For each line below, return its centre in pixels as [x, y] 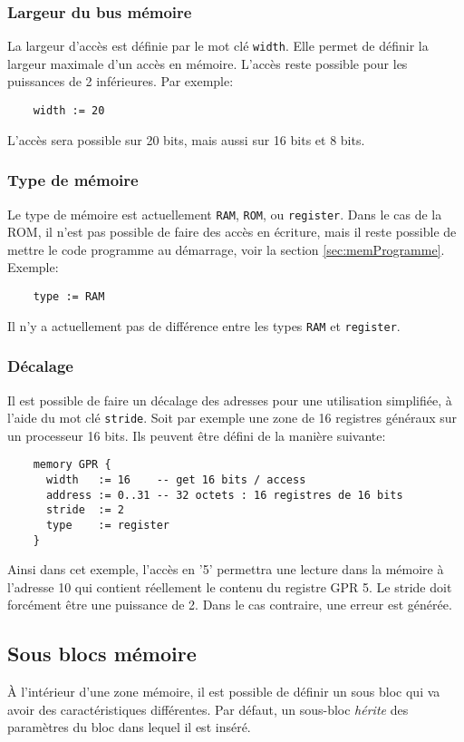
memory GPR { [72, 465]
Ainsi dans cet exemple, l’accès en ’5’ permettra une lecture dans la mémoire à [226, 569]
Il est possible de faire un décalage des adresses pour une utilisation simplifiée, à [230, 400]
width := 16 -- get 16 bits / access [176, 480]
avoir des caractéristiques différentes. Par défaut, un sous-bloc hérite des [208, 709]
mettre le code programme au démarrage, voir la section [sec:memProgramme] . [226, 249]
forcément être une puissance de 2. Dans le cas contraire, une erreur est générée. [230, 605]
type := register [107, 525]
